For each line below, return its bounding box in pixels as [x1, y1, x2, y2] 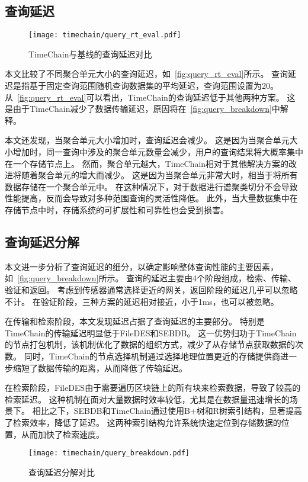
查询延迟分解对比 [28, 465, 95, 478]
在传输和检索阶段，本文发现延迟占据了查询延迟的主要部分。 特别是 [5, 315, 265, 327]
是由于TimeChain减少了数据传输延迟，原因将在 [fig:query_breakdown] [5, 102, 272, 115]
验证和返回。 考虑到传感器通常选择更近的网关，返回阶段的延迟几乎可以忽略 [5, 283, 298, 295]
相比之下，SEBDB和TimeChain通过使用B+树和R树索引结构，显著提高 [32, 404, 303, 417]
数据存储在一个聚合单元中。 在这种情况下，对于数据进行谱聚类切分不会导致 [5, 180, 298, 192]
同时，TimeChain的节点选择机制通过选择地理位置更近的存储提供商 [24, 349, 281, 362]
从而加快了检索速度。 [21, 428, 104, 440]
